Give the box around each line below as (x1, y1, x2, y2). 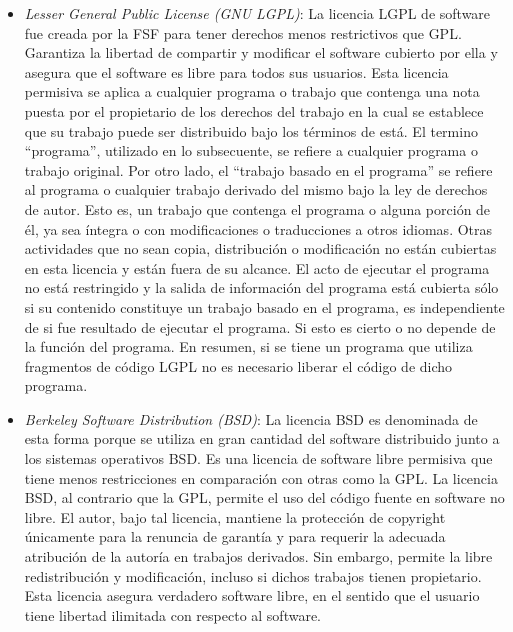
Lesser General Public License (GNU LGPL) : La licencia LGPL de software (24, 3, 491, 23)
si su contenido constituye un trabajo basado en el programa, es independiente (24, 296, 505, 317)
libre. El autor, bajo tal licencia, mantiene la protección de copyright (24, 506, 446, 527)
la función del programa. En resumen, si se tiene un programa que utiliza (24, 336, 473, 357)
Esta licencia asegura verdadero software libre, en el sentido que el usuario (24, 585, 480, 606)
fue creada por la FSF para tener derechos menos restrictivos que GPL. (24, 22, 462, 43)
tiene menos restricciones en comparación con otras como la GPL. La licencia (24, 467, 498, 488)
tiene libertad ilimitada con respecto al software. (24, 604, 322, 625)
